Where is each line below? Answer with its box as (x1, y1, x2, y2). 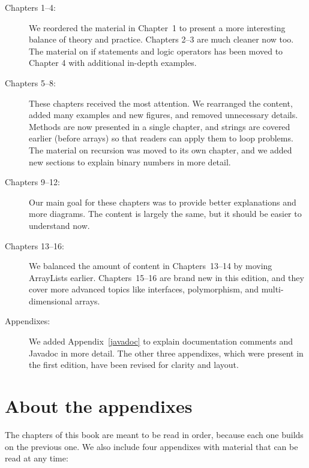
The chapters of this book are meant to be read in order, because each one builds (5, 428, 304, 440)
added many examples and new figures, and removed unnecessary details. (29, 108, 298, 121)
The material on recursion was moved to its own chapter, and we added (29, 143, 292, 156)
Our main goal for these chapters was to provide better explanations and (29, 195, 296, 208)
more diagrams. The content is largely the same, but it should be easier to (29, 207, 302, 220)
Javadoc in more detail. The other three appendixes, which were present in (29, 346, 304, 359)
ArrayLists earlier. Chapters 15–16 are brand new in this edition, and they (29, 271, 304, 283)
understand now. (29, 219, 90, 231)
